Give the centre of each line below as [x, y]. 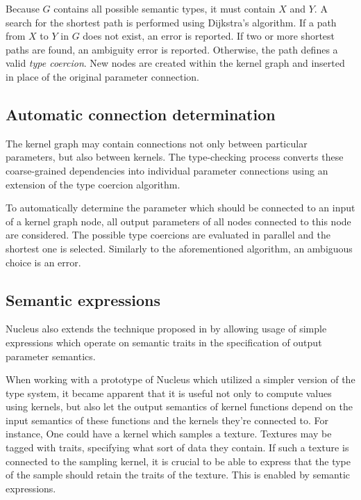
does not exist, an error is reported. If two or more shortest [209, 36]
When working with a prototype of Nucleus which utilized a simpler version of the [180, 379]
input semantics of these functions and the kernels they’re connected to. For [167, 420]
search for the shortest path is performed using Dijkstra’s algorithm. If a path [171, 22]
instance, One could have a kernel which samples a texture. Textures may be [169, 434]
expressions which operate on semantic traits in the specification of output [164, 342]
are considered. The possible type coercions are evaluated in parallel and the [168, 235]
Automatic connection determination [141, 114]
